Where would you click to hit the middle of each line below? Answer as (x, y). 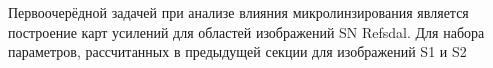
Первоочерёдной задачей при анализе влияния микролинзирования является (238, 12)
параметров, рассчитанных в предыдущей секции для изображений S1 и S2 (237, 51)
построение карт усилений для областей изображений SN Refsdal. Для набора (246, 31)
